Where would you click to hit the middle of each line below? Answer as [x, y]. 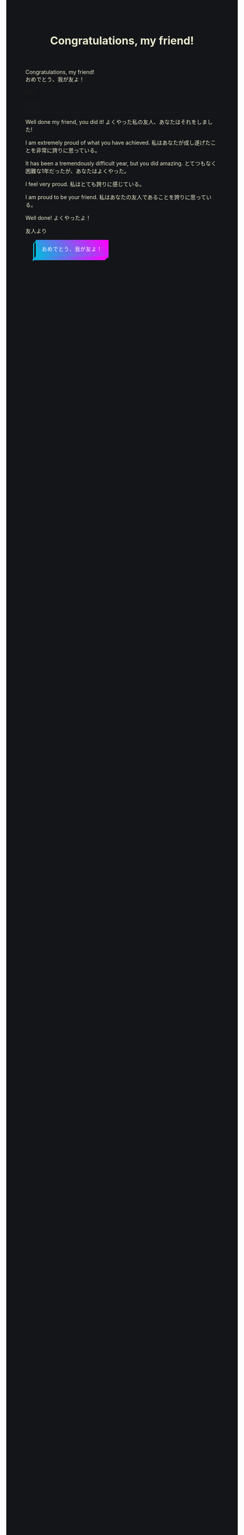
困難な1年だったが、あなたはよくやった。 [78, 171]
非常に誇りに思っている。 [68, 150]
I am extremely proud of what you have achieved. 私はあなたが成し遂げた [118, 143]
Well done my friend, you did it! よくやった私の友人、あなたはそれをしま [116, 122]
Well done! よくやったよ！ [58, 218]
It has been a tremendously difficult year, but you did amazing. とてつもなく [121, 163]
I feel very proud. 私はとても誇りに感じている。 [85, 184]
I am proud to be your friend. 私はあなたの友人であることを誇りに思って [116, 197]
